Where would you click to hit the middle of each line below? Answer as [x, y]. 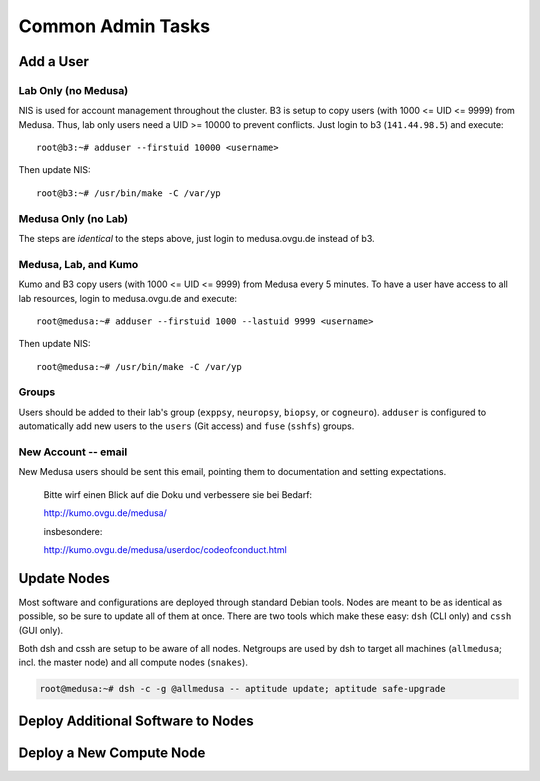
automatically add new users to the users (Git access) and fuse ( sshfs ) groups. [186, 426]
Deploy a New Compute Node [112, 752]
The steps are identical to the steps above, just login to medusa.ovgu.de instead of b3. [196, 239]
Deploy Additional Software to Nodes [136, 720]
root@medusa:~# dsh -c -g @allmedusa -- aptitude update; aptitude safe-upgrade [242, 689]
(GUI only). [41, 630]
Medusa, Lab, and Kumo [78, 264]
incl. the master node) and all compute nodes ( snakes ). [133, 662]
